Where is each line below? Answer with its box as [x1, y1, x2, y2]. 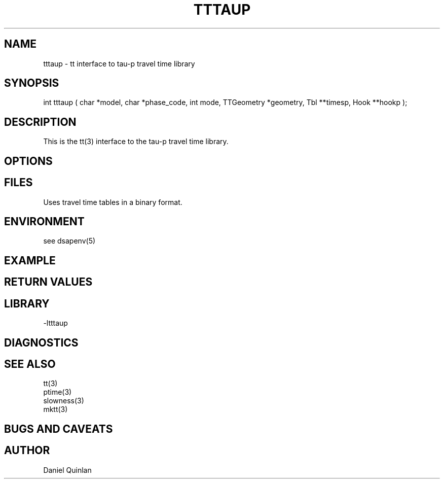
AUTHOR [4, 444, 50, 457]
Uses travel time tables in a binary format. [43, 197, 182, 206]
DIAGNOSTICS [4, 336, 79, 349]
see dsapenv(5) [43, 236, 96, 246]
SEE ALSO [4, 357, 56, 370]
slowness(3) [43, 396, 84, 405]
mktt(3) [43, 405, 68, 414]
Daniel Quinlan [43, 465, 92, 474]
